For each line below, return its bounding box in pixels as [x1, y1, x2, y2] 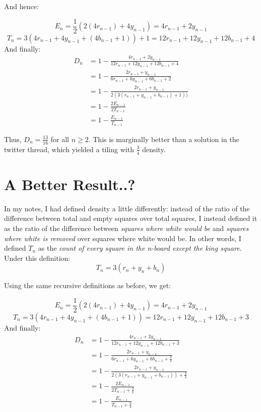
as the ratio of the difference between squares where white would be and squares [4, 222, 249, 233]
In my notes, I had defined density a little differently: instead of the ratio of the [4, 203, 250, 213]
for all [50, 133, 69, 144]
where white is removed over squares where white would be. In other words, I [4, 233, 241, 243]
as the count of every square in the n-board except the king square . [38, 243, 242, 253]
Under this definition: [4, 252, 71, 263]
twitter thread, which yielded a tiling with [4, 144, 134, 154]
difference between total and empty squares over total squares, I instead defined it [4, 213, 257, 223]
